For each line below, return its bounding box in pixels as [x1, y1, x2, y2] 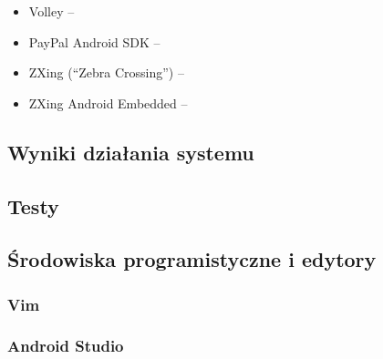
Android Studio [7, 334, 124, 357]
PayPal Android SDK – [28, 32, 160, 51]
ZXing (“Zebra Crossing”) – [28, 63, 184, 82]
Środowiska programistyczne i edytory [7, 245, 377, 273]
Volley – [28, 2, 75, 20]
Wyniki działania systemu [7, 138, 254, 166]
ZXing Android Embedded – [28, 93, 188, 112]
